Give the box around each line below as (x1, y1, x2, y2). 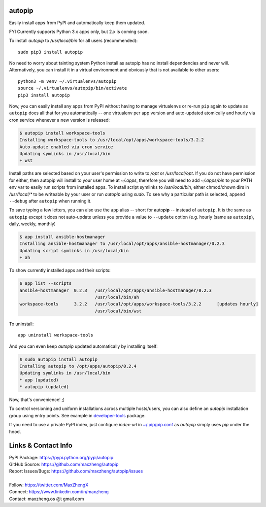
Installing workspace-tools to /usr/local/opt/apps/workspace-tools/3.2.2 (19, 137, 204, 143)
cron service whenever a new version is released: (9, 117, 110, 123)
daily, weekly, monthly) (9, 221, 56, 227)
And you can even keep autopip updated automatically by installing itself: (9, 343, 158, 349)
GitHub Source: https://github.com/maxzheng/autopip (9, 461, 119, 467)
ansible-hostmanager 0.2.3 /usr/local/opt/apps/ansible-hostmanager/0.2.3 (19, 287, 212, 293)
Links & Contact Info (9, 441, 72, 450)
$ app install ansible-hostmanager (19, 234, 105, 240)
